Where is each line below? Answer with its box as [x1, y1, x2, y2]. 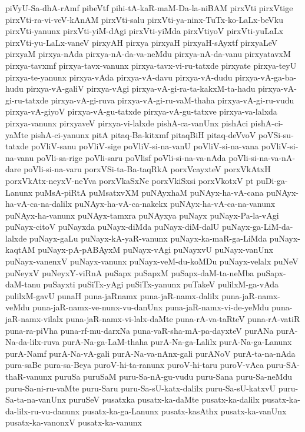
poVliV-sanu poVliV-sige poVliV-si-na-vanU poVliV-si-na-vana [31, 140, 259, 152]
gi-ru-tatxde [5, 93, 48, 106]
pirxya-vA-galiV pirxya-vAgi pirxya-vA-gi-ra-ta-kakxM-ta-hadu [26, 82, 256, 95]
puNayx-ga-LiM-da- [221, 220, 293, 233]
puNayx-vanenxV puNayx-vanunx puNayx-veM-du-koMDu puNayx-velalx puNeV [5, 255, 299, 267]
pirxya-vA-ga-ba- [235, 71, 297, 83]
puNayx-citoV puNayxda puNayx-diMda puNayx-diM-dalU [5, 220, 220, 233]
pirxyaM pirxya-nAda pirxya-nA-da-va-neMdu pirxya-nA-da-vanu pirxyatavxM [5, 48, 291, 60]
